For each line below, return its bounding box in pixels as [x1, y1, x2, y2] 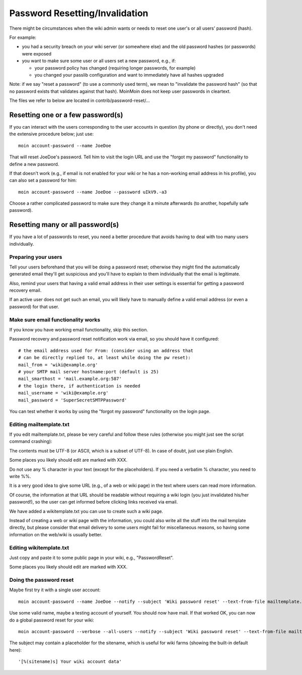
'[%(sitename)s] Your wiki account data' [18, 659, 122, 664]
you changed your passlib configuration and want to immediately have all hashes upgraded [34, 72, 224, 78]
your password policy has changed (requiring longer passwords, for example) [34, 65, 196, 71]
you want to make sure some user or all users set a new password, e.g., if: [22, 58, 176, 64]
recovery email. [9, 288, 42, 294]
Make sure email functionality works [9, 316, 101, 323]
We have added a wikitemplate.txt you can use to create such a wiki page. [9, 508, 164, 514]
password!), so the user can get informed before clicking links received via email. [9, 499, 178, 505]
